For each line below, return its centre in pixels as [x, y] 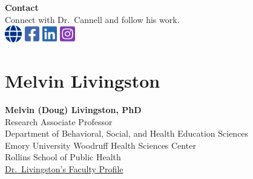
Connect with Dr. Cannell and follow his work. [92, 19]
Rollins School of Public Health [63, 157]
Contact [22, 7]
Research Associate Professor [59, 121]
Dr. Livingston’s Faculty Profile [64, 168]
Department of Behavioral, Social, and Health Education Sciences [127, 133]
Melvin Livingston [83, 80]
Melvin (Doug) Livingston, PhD [73, 109]
